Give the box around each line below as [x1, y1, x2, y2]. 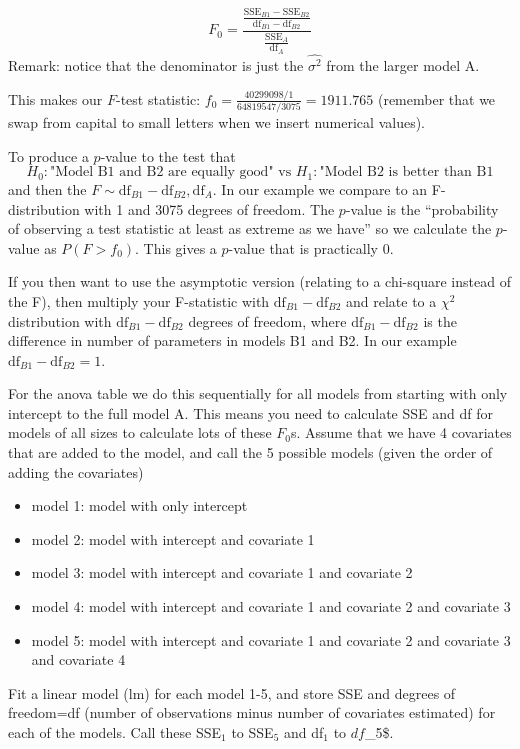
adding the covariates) [8, 461, 144, 482]
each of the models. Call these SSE [8, 722, 222, 742]
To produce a [8, 145, 89, 166]
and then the [8, 178, 87, 199]
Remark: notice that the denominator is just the [8, 55, 304, 76]
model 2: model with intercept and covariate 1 [31, 528, 315, 549]
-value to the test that [100, 145, 236, 166]
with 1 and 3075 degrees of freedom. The [84, 198, 335, 219]
